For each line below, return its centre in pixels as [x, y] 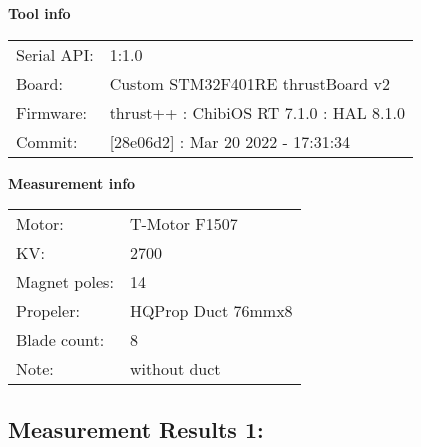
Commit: [47, 141]
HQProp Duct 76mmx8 [211, 311]
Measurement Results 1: [136, 428]
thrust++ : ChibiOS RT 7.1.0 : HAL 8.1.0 [257, 112]
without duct [175, 369]
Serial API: [55, 54]
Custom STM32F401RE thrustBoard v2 [249, 83]
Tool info [39, 13]
